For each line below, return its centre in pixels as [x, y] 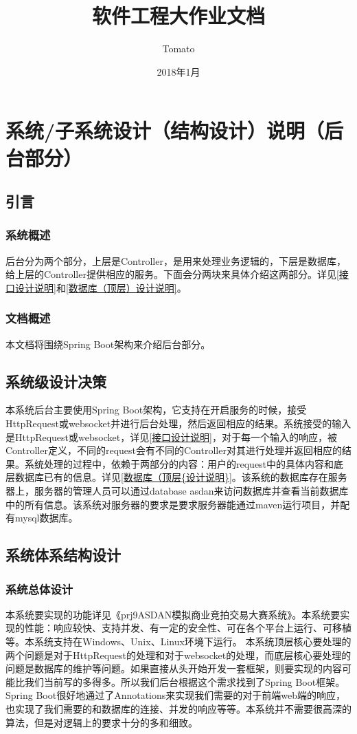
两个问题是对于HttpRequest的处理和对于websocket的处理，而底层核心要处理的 [178, 655]
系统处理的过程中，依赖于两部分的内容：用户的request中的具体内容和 [179, 463]
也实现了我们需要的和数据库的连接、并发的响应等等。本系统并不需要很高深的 [178, 708]
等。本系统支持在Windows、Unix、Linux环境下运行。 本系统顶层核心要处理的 [178, 641]
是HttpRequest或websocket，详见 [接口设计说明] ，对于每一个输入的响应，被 [171, 436]
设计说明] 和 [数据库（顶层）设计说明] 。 [101, 287]
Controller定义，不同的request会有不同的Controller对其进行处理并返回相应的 [174, 450]
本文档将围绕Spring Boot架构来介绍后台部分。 [108, 344]
